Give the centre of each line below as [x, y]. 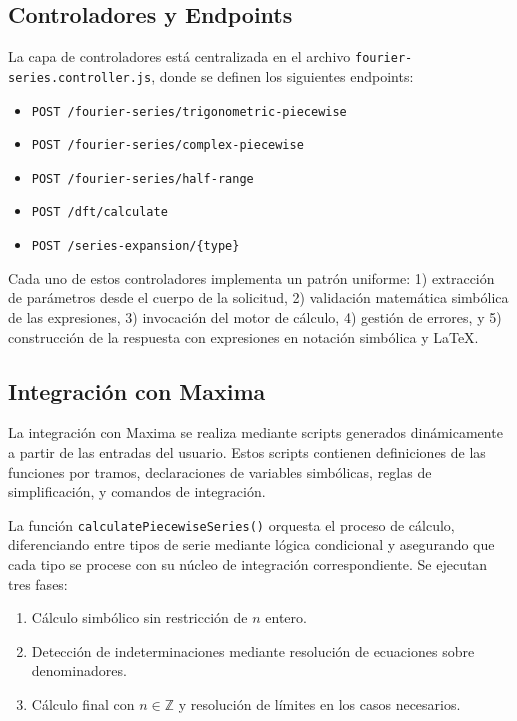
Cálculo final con [83, 703]
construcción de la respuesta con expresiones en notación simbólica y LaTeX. [243, 336]
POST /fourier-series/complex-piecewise [167, 145]
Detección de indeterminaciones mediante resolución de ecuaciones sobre [253, 650]
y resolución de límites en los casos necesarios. [319, 703]
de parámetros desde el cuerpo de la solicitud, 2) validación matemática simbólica [258, 297]
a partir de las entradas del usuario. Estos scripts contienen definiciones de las [247, 451]
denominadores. [79, 670]
